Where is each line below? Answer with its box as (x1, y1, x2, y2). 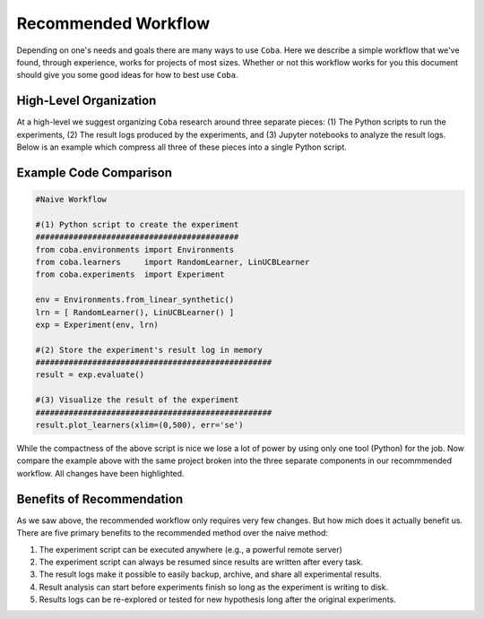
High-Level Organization (16, 93, 157, 108)
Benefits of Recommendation (16, 491, 184, 506)
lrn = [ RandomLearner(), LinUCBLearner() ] (35, 307, 235, 317)
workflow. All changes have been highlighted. (16, 468, 185, 478)
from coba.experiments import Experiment (35, 270, 225, 279)
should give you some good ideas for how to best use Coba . (16, 70, 238, 81)
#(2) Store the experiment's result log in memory (35, 345, 264, 355)
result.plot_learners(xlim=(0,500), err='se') (35, 420, 244, 430)
